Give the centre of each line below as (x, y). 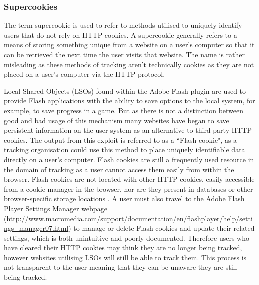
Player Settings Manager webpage (56, 208)
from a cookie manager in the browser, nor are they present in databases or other (129, 188)
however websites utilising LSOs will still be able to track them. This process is (125, 257)
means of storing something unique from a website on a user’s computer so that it (129, 45)
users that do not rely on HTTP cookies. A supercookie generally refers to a (121, 35)
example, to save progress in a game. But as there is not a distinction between (124, 110)
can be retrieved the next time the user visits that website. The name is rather (124, 54)
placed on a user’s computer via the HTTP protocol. (85, 74)
